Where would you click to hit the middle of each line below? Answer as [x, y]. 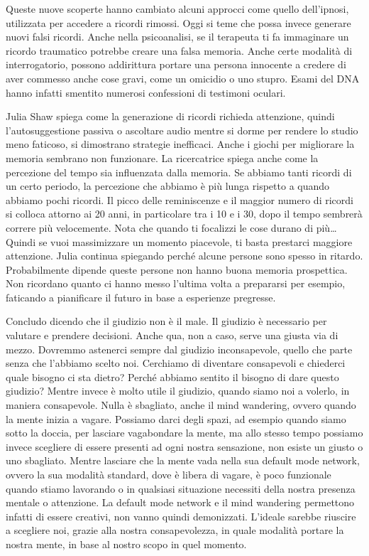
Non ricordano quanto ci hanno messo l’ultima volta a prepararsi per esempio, [176, 283]
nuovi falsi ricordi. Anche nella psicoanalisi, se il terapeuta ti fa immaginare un [177, 37]
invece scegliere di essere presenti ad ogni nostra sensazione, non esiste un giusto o [184, 446]
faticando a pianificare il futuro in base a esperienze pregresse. [141, 297]
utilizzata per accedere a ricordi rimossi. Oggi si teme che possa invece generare [178, 22]
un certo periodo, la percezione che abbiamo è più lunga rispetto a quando [168, 186]
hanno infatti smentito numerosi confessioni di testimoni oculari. [146, 92]
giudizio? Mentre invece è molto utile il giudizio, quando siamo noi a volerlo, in [178, 391]
